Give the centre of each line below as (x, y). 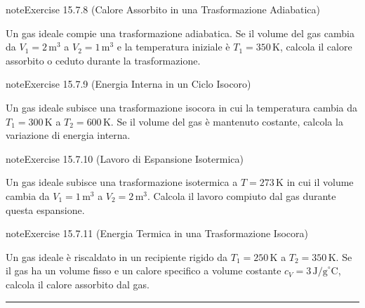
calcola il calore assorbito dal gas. (78, 284)
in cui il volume (320, 182)
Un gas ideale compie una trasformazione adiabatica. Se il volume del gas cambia (180, 33)
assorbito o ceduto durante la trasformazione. (103, 60)
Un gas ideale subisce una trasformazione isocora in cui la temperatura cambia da (182, 107)
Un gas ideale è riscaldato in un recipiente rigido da (117, 256)
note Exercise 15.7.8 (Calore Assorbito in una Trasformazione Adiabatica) (163, 9)
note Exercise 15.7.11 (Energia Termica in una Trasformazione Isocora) (157, 233)
